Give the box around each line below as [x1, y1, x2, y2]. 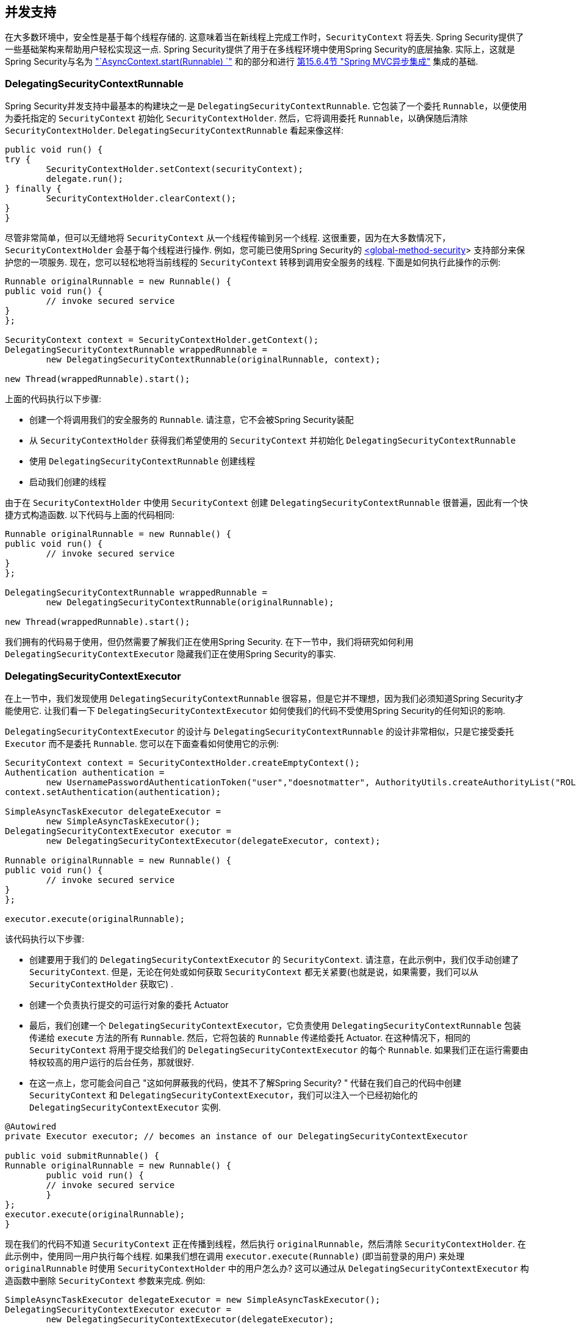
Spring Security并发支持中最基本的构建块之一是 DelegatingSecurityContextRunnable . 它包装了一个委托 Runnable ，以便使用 [5, 101, 527, 112]
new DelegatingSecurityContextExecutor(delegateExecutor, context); [46, 835, 381, 846]
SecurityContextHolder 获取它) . [29, 978, 174, 989]
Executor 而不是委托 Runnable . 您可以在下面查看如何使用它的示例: [5, 738, 279, 749]
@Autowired [5, 1121, 57, 1131]
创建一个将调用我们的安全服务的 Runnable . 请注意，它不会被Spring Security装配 [29, 414, 354, 425]
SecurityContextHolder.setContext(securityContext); [46, 164, 303, 175]
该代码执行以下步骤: [5, 933, 85, 944]
